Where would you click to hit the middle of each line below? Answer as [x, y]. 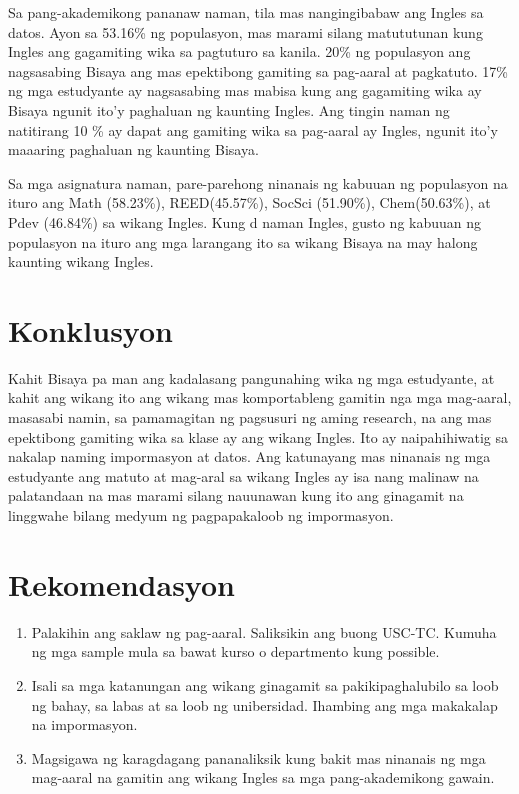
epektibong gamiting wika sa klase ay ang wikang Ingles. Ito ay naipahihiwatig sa [258, 436]
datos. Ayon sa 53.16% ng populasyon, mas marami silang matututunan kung [245, 31]
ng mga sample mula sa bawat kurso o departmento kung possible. [235, 651]
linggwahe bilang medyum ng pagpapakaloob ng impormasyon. [201, 515]
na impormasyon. [84, 724]
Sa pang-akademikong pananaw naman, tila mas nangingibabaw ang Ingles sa [246, 12]
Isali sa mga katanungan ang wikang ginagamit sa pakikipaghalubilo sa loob [265, 684]
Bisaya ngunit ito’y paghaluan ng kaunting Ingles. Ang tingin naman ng [229, 109]
